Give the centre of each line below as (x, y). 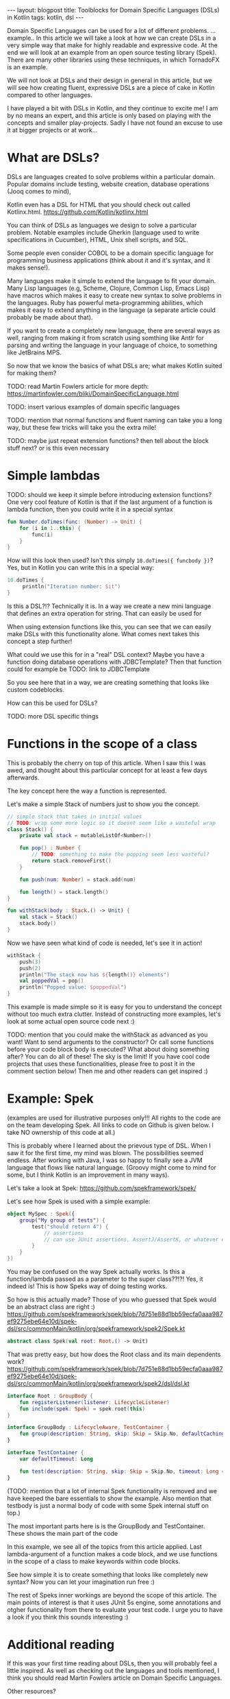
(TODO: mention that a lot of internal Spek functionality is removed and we (112, 1491)
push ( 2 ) (30, 968)
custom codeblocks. (36, 689)
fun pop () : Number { (50, 848)
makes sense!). (28, 267)
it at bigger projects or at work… (52, 130)
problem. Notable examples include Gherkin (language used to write (103, 232)
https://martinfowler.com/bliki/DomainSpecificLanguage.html (93, 394)
